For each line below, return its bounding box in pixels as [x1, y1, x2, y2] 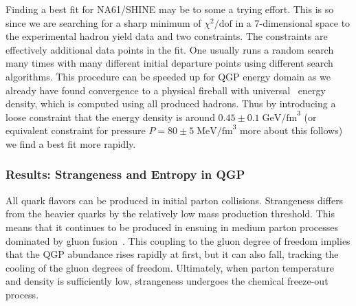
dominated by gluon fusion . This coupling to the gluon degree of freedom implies [5, 233, 351, 248]
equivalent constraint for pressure [5, 123, 146, 138]
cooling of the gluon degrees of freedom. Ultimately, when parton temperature [5, 260, 334, 274]
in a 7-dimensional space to [235, 15, 351, 30]
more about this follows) [240, 123, 343, 138]
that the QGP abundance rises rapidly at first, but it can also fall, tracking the [5, 247, 339, 261]
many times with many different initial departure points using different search [5, 56, 333, 70]
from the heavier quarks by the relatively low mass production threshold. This [5, 206, 335, 221]
